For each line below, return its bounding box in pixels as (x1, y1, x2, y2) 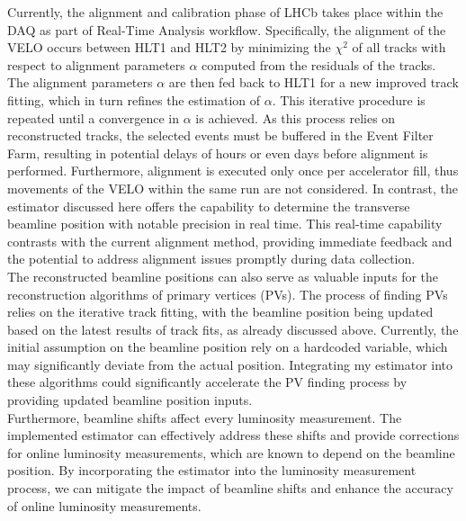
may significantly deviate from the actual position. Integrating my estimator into (7, 355, 453, 373)
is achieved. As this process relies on (195, 108, 396, 127)
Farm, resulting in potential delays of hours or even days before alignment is (7, 143, 428, 162)
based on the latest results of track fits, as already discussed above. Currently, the (7, 319, 459, 338)
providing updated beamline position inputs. (7, 391, 253, 409)
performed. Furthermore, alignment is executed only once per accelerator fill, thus (7, 161, 459, 180)
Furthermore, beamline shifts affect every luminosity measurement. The (7, 408, 402, 427)
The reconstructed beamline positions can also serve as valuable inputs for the (7, 266, 439, 285)
